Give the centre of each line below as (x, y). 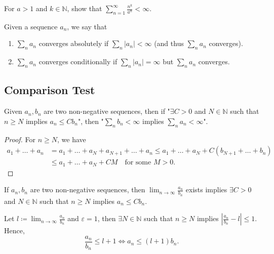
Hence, (14, 230)
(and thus (169, 43)
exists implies (206, 189)
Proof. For (20, 139)
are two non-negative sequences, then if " (107, 111)
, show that (85, 8)
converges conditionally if (78, 61)
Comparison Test (50, 90)
